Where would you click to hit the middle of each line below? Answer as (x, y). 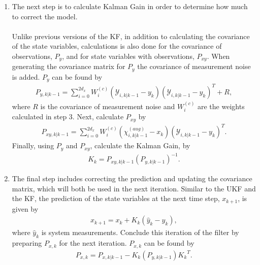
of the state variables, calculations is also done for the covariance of (117, 46)
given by (25, 208)
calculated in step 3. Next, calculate (68, 117)
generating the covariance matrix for (69, 66)
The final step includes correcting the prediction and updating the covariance (132, 178)
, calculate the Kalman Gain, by (140, 145)
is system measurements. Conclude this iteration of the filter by (140, 232)
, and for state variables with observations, (128, 56)
